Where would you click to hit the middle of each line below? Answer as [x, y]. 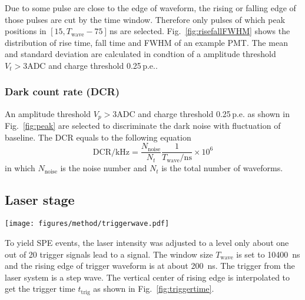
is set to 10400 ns [268, 254]
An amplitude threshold [48, 113]
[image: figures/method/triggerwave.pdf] [87, 224]
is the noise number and [104, 168]
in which [20, 168]
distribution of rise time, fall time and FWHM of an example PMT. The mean [146, 42]
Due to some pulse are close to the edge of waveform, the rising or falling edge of [150, 8]
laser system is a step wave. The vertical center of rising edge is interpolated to [147, 277]
